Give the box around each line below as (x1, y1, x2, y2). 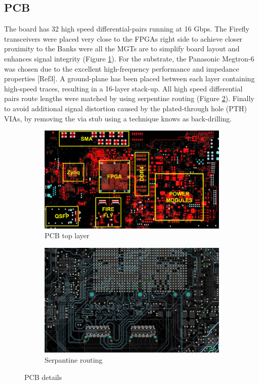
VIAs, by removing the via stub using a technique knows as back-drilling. (4, 113, 232, 123)
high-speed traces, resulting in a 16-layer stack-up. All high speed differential (4, 83, 243, 93)
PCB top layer (45, 230, 90, 241)
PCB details (24, 371, 62, 382)
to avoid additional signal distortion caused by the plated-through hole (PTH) (4, 103, 247, 113)
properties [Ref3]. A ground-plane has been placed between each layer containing (4, 73, 255, 84)
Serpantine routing (45, 354, 103, 365)
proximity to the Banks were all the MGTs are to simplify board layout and (4, 43, 240, 54)
